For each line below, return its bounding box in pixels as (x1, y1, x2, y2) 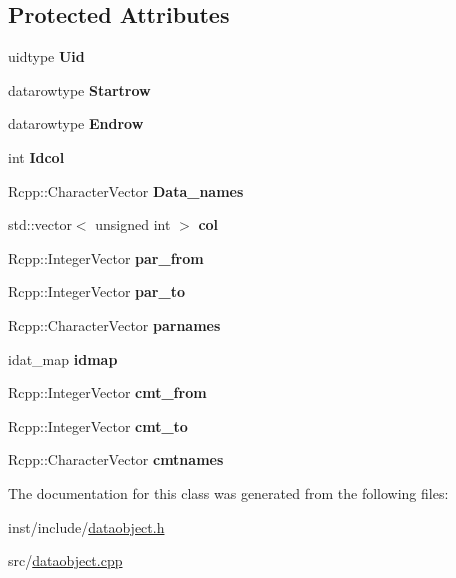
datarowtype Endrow (8, 113, 144, 134)
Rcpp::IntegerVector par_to (8, 281, 185, 302)
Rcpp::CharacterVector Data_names (8, 180, 244, 201)
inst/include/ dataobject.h (8, 516, 165, 537)
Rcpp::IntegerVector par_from (8, 247, 204, 268)
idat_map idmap (8, 348, 118, 369)
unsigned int (95, 214, 171, 235)
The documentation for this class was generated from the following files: (8, 482, 449, 503)
